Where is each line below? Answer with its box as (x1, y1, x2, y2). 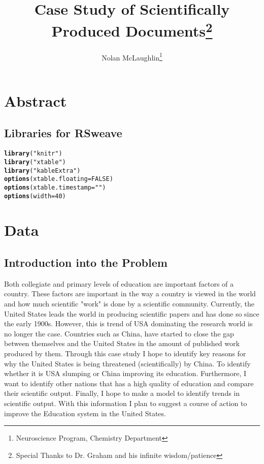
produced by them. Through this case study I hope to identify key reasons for (4, 348, 246, 358)
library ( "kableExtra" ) (4, 167, 81, 174)
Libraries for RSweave (4, 125, 122, 141)
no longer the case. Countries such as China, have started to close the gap (4, 328, 234, 338)
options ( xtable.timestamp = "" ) (4, 183, 106, 191)
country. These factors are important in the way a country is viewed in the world (4, 288, 256, 299)
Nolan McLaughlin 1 (102, 50, 162, 63)
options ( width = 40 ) (4, 192, 66, 200)
